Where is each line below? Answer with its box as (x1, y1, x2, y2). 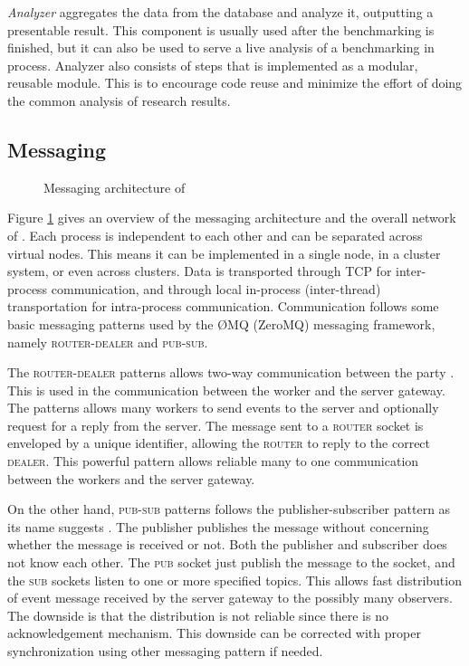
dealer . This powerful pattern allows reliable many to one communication (7, 452, 419, 471)
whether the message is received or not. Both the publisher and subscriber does (7, 535, 447, 554)
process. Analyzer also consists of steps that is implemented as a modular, (7, 55, 418, 74)
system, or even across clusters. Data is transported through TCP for (7, 262, 392, 281)
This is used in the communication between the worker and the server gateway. (7, 380, 445, 399)
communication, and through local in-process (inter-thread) (51, 279, 381, 298)
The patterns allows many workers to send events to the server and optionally (7, 398, 439, 417)
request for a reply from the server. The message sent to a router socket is (7, 415, 424, 434)
